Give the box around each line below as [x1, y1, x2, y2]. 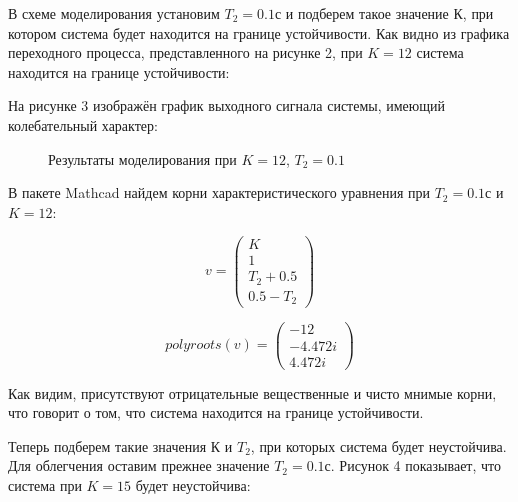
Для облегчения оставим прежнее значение [8, 455, 270, 476]
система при [8, 474, 82, 495]
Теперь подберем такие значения [8, 435, 207, 456]
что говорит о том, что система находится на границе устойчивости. [8, 402, 424, 423]
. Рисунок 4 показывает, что [330, 455, 502, 476]
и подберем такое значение [285, 3, 449, 23]
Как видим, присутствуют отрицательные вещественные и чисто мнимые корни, [8, 382, 497, 403]
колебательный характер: [8, 114, 158, 135]
